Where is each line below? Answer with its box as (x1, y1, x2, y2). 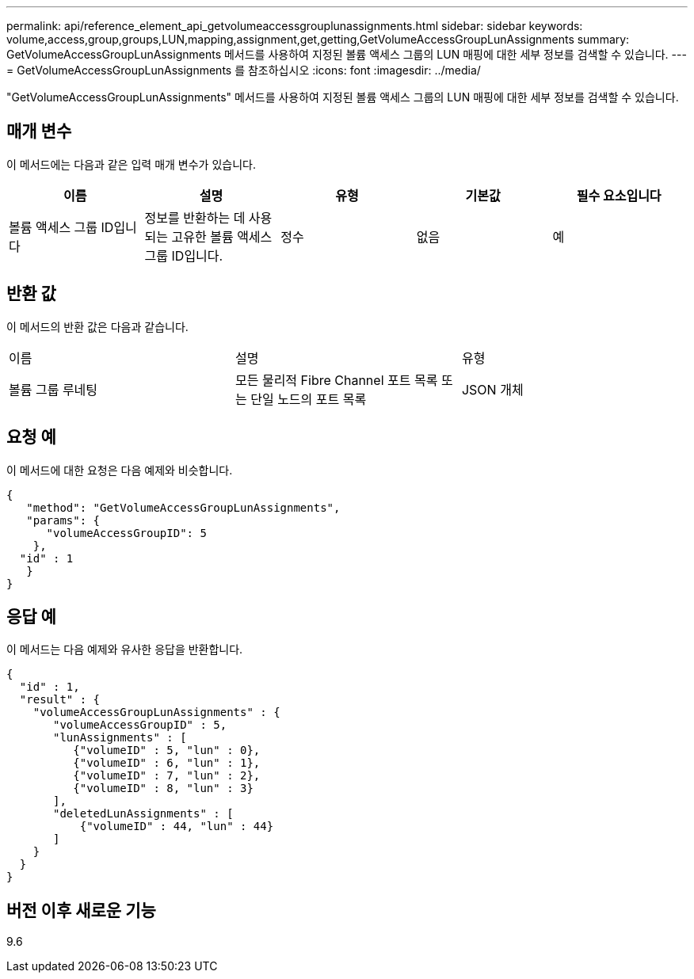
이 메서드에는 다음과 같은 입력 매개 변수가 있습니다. (6, 157, 256, 171)
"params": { (26, 513, 101, 527)
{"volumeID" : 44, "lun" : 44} (79, 820, 274, 833)
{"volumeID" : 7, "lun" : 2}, (73, 769, 261, 783)
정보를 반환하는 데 (144, 209, 246, 226)
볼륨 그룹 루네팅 (9, 381, 98, 398)
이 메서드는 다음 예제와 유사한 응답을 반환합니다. (6, 642, 243, 657)
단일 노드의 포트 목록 (250, 390, 367, 407)
